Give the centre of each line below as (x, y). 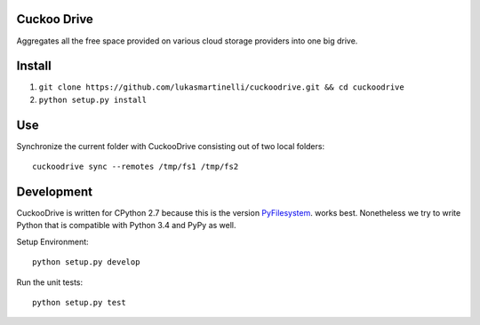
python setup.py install (92, 99)
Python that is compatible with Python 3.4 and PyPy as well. (126, 226)
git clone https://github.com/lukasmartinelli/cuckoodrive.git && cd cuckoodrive (221, 87)
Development (55, 191)
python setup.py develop (86, 262)
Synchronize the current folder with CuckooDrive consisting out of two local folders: (170, 146)
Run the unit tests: (50, 282)
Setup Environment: (52, 242)
